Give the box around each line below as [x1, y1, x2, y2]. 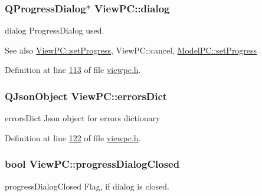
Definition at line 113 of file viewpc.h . [5, 64, 141, 76]
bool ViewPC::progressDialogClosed [5, 157, 180, 171]
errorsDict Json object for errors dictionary [5, 112, 161, 124]
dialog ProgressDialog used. [5, 24, 104, 36]
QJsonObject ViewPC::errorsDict [5, 88, 168, 103]
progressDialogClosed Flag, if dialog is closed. [5, 180, 169, 192]
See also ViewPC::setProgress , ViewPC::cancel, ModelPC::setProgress [5, 44, 257, 56]
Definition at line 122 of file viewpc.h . [5, 131, 141, 144]
